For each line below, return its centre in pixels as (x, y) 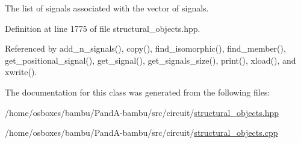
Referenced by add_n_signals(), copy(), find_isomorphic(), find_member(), (145, 48)
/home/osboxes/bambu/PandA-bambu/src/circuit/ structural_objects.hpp (142, 112)
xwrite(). (21, 72)
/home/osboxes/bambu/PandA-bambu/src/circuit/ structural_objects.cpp (141, 132)
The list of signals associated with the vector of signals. (107, 8)
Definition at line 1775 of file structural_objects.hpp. (103, 28)
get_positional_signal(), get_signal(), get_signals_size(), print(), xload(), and (150, 60)
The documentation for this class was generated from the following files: (138, 92)
